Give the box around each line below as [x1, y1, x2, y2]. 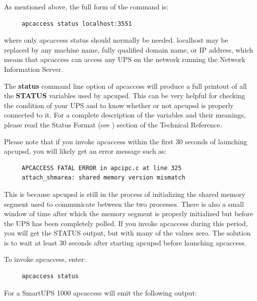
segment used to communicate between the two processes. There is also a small [4, 198, 244, 209]
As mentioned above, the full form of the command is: [4, 1, 169, 11]
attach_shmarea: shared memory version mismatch [21, 174, 186, 181]
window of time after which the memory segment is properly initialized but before [4, 208, 254, 219]
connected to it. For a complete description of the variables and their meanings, [4, 110, 246, 120]
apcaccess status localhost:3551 [21, 20, 132, 27]
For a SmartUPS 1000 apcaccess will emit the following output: [4, 287, 197, 298]
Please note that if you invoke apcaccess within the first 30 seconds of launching [4, 136, 248, 146]
